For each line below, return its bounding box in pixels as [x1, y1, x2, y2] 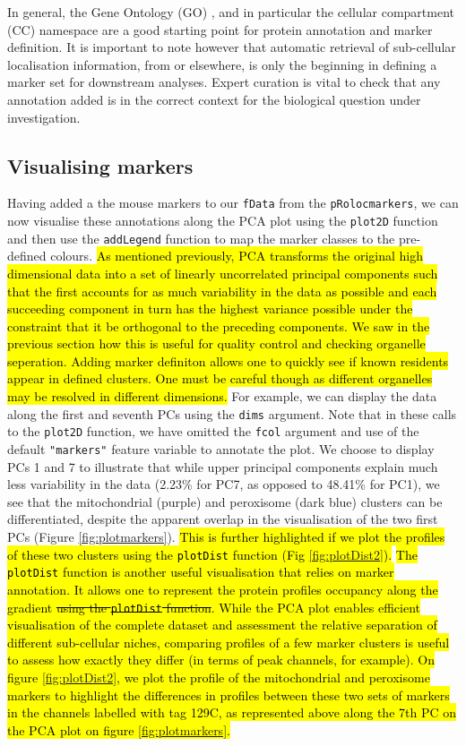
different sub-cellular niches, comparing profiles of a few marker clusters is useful [7, 632, 450, 651]
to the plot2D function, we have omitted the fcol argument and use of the [7, 422, 419, 441]
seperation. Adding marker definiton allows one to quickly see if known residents [7, 351, 449, 370]
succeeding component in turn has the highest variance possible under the [7, 299, 413, 318]
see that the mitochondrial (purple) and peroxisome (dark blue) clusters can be [7, 492, 443, 510]
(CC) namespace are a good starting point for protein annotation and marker [7, 20, 433, 39]
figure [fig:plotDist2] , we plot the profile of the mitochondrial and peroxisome [7, 667, 430, 686]
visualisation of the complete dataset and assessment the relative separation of [7, 615, 437, 634]
